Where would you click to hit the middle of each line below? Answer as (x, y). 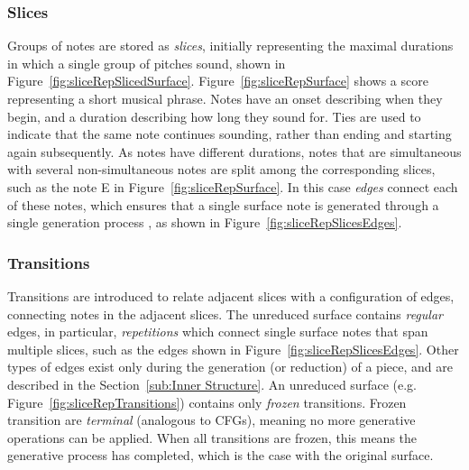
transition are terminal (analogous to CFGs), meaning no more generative (212, 420)
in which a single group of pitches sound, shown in (147, 63)
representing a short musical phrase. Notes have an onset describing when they (225, 98)
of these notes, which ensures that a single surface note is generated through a (223, 204)
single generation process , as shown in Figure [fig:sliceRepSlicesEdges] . (205, 222)
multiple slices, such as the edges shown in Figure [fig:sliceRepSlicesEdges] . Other (233, 349)
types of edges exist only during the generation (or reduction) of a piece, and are (230, 367)
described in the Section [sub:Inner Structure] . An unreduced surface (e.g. (212, 384)
